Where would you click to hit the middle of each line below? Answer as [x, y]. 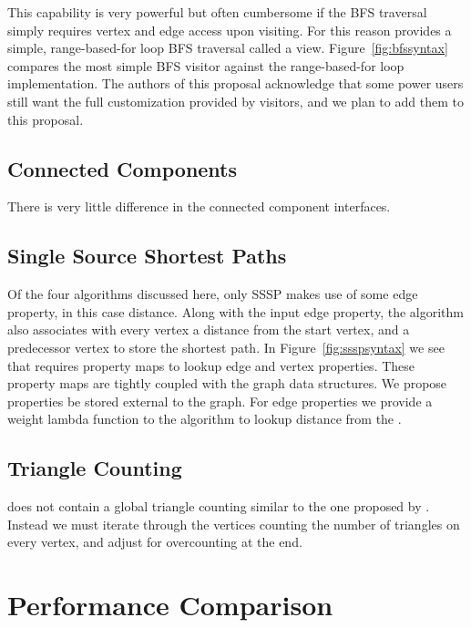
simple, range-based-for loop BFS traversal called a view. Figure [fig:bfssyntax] [228, 48]
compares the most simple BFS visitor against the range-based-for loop [206, 65]
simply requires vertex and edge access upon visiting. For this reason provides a [230, 30]
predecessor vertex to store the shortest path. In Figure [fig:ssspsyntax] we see [226, 347]
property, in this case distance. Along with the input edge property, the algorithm [235, 311]
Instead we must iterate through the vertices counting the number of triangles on [234, 524]
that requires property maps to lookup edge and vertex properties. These [211, 365]
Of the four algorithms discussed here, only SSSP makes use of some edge [213, 294]
